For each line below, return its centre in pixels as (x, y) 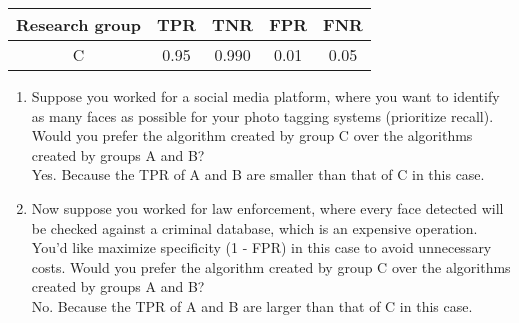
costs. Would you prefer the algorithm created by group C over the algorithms (271, 266)
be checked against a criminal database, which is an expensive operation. (254, 227)
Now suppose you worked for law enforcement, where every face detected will (267, 207)
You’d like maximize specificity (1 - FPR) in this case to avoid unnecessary (261, 247)
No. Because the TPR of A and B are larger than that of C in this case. (252, 305)
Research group (78, 24)
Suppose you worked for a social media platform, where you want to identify (265, 96)
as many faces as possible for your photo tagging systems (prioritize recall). (262, 115)
